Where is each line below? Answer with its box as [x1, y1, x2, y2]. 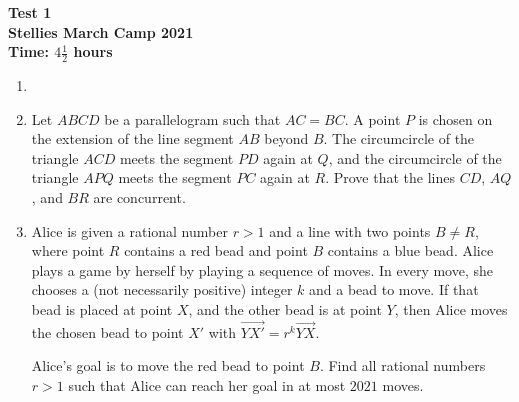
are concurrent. [93, 186, 186, 207]
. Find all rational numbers [319, 355, 486, 376]
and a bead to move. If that [309, 279, 479, 300]
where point [31, 240, 105, 261]
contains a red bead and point [124, 240, 308, 261]
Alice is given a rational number [31, 220, 228, 241]
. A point [344, 108, 401, 129]
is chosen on [418, 108, 493, 129]
